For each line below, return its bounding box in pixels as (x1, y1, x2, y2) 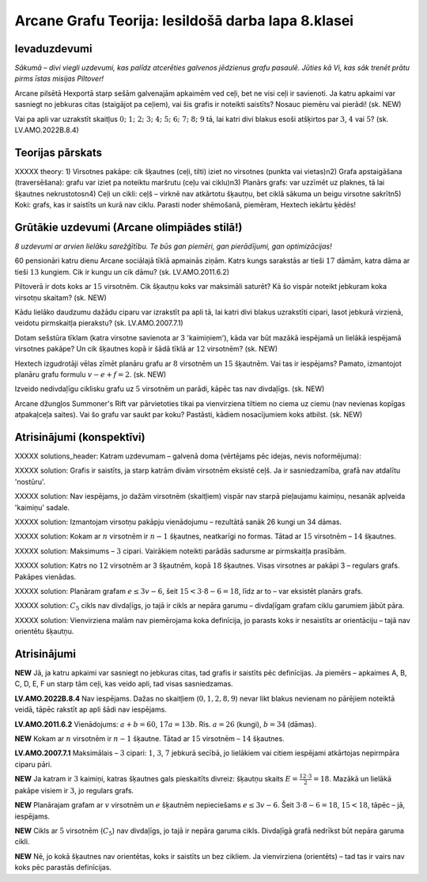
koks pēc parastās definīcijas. (14, 863, 112, 872)
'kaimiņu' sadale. (14, 503, 70, 512)
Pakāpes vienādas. (14, 572, 77, 581)
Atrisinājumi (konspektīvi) (14, 430, 145, 443)
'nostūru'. (14, 477, 46, 486)
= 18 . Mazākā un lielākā (312, 774, 391, 784)
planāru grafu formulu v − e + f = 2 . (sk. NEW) (14, 369, 167, 379)
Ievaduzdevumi (14, 42, 93, 55)
